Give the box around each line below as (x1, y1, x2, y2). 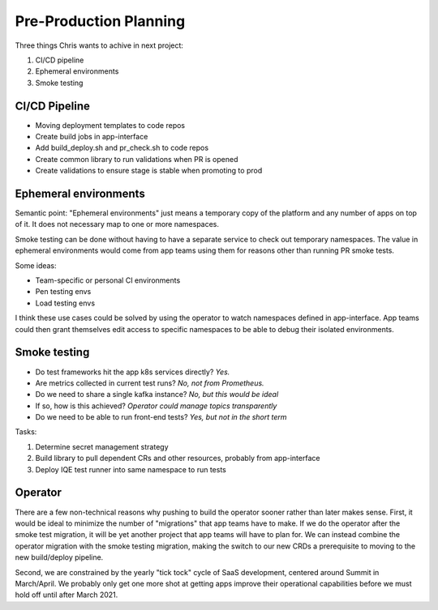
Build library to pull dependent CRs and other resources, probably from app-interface (35, 454, 320, 463)
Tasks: (15, 427, 37, 437)
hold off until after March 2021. (15, 590, 118, 599)
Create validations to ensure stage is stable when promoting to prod (35, 166, 263, 176)
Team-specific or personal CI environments (35, 275, 181, 285)
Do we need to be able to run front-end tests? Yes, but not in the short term (35, 412, 287, 422)
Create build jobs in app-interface (35, 132, 148, 142)
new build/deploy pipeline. (15, 552, 104, 562)
